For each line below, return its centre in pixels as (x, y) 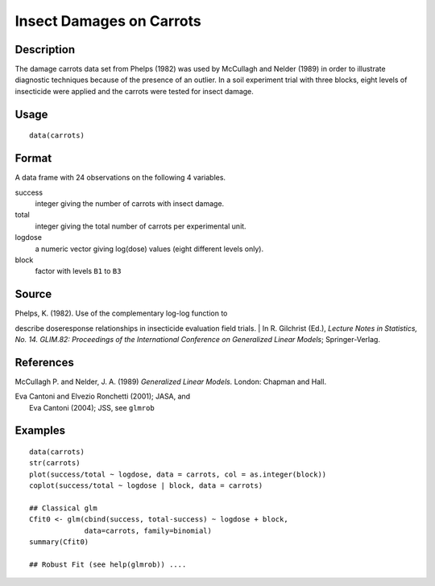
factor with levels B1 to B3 (78, 271)
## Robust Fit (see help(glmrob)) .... (108, 564)
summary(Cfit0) (59, 542)
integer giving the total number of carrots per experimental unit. (141, 226)
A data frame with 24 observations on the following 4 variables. (120, 178)
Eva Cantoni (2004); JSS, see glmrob (92, 407)
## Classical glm (63, 508)
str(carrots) (55, 463)
